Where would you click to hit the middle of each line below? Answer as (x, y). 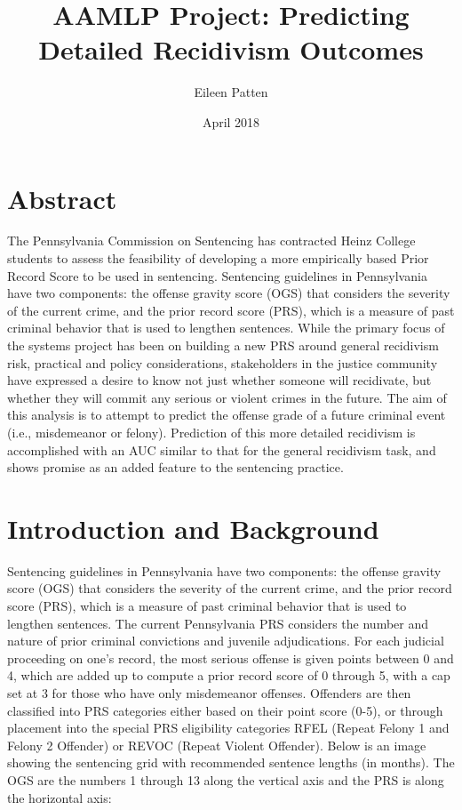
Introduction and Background (193, 528)
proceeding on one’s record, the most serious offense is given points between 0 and (231, 658)
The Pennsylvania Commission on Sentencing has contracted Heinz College (211, 241)
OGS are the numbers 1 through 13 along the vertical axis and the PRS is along (226, 780)
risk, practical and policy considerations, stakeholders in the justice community (223, 362)
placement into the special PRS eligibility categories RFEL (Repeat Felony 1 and (228, 728)
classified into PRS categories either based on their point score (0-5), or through (225, 710)
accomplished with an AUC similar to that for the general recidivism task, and (222, 449)
